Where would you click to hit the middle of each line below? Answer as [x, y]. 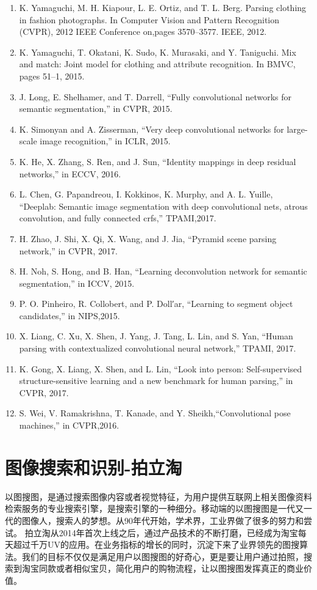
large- [297, 129]
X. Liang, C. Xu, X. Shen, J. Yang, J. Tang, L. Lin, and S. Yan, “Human [156, 336]
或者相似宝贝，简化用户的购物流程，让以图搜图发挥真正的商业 [180, 568]
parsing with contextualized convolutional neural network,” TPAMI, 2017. [158, 348]
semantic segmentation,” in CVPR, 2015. [96, 109]
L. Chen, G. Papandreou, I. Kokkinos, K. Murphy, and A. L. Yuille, [146, 194]
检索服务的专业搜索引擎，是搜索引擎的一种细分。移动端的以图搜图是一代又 [154, 508]
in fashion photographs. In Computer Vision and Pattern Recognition [149, 19]
